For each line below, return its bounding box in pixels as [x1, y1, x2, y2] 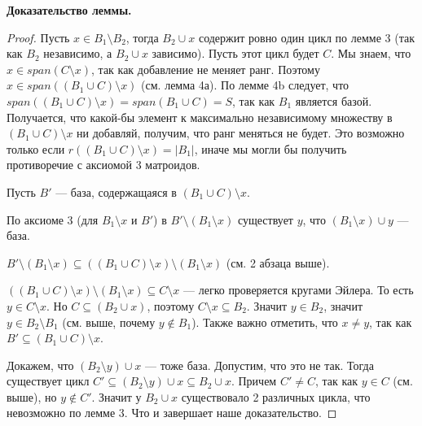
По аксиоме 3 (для [7, 211, 99, 228]
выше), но [7, 388, 57, 405]
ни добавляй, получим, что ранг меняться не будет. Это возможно [77, 124, 405, 141]
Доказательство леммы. [7, 2, 132, 18]
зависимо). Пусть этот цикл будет [152, 45, 319, 62]
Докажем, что [7, 356, 74, 373]
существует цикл [7, 372, 90, 389]
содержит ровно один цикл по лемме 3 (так [198, 28, 415, 46]
